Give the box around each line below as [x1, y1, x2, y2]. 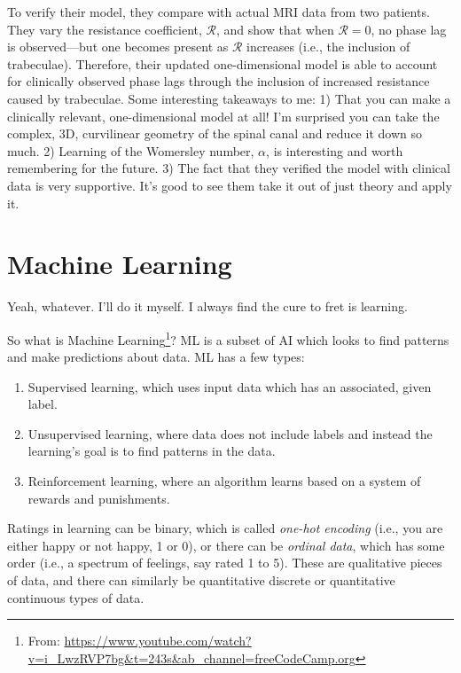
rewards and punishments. [27, 489, 170, 507]
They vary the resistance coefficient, [7, 20, 202, 38]
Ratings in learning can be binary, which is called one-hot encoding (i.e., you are [7, 519, 443, 537]
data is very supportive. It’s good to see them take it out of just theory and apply [7, 176, 452, 194]
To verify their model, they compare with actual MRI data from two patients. [7, 3, 430, 20]
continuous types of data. [7, 588, 145, 606]
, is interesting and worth [266, 141, 403, 160]
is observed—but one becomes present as [7, 37, 229, 56]
